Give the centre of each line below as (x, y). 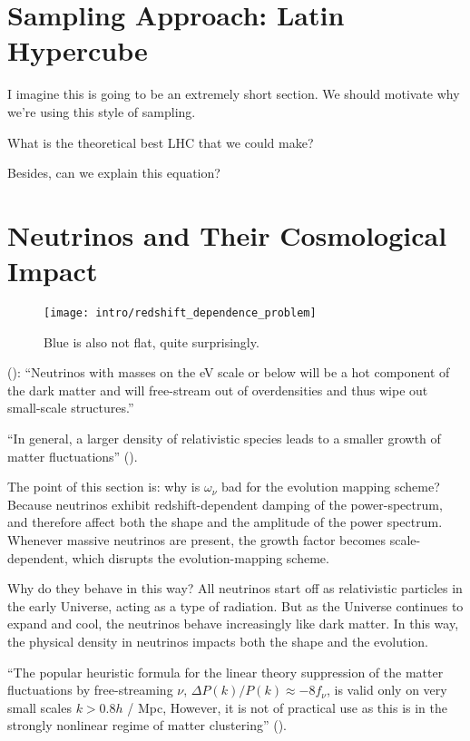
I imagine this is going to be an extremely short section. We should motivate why (234, 94)
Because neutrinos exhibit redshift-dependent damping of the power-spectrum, (225, 504)
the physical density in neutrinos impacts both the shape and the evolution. (218, 641)
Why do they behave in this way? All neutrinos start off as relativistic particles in (235, 588)
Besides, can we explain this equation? (114, 173)
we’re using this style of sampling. (102, 111)
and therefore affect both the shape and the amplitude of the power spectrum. (225, 522)
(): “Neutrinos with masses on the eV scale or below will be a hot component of (229, 372)
